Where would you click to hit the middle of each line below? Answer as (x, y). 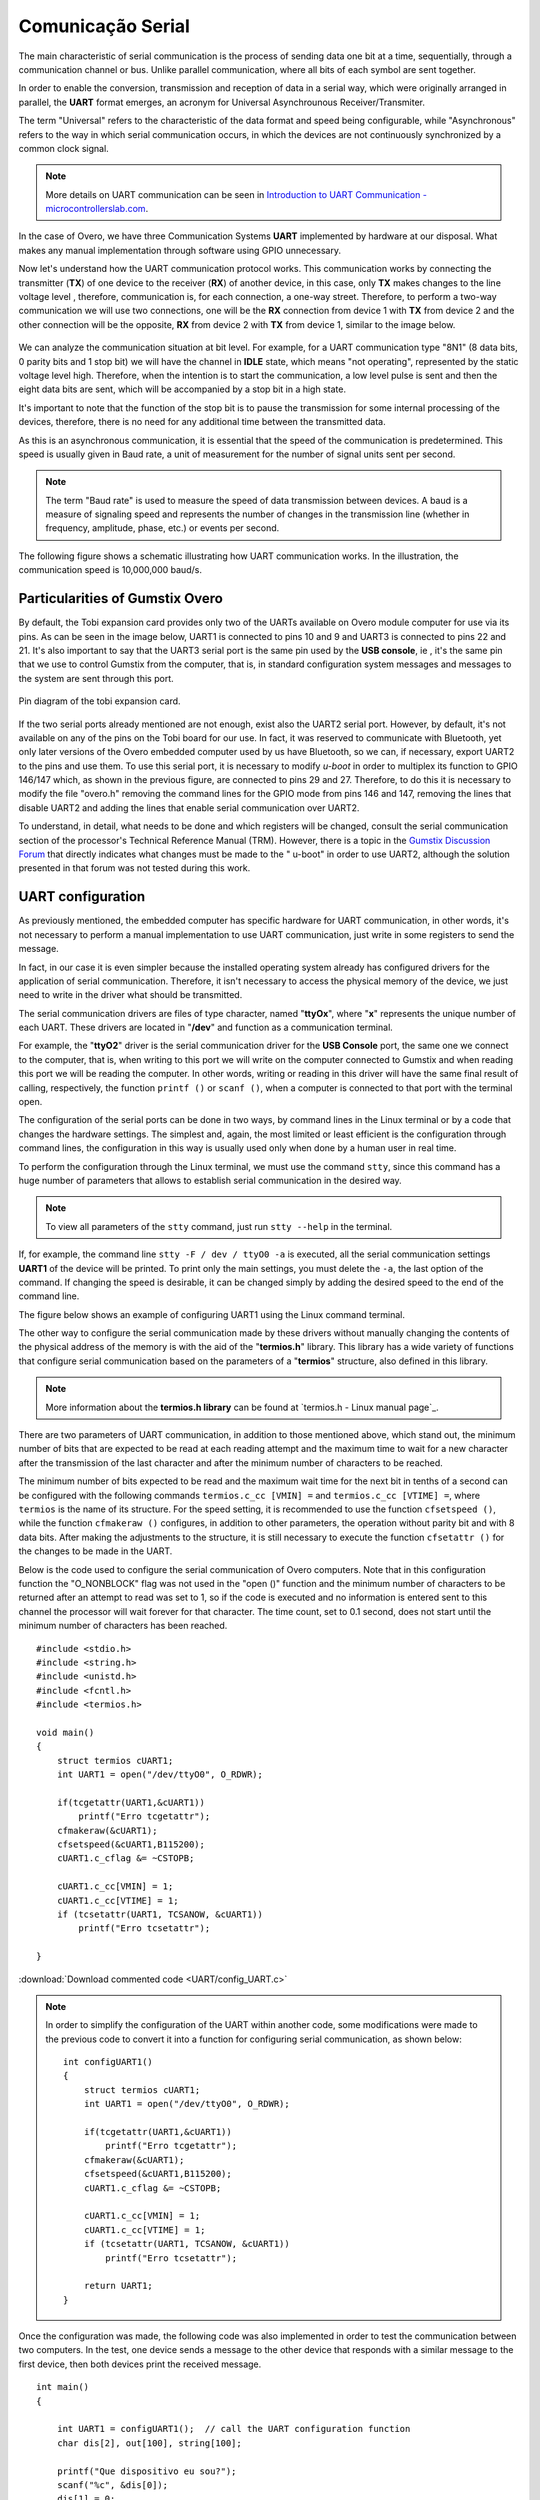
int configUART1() (108, 2062)
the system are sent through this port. (96, 678)
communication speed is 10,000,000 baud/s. (110, 570)
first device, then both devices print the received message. (140, 2364)
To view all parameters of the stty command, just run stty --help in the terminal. (219, 1226)
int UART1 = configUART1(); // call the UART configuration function (233, 2429)
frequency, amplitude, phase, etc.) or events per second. (162, 528)
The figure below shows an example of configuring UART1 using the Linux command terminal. (211, 1314)
